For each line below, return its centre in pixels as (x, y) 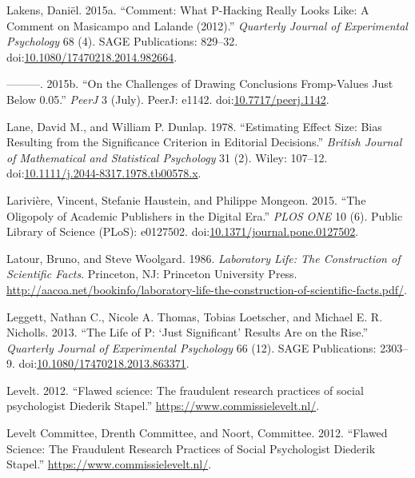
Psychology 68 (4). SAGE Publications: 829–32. (122, 41)
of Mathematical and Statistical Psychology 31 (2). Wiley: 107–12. (167, 157)
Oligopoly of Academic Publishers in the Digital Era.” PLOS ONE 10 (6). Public (205, 215)
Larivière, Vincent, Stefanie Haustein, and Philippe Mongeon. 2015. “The (186, 199)
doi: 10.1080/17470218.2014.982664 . (92, 56)
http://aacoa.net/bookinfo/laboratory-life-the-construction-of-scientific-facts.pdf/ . (207, 289)
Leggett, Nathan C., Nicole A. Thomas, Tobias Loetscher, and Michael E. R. (195, 316)
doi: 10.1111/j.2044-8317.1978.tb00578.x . (104, 173)
